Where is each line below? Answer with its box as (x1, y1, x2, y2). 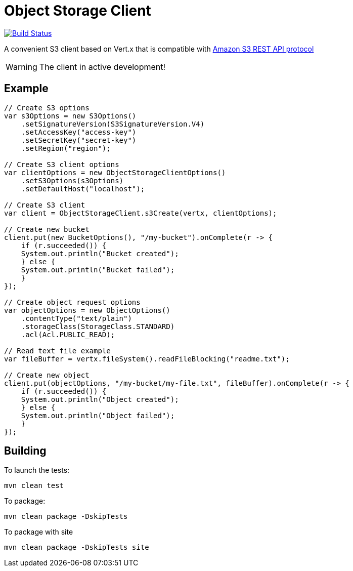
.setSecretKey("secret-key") (21, 136, 137, 144)
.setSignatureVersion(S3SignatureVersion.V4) (21, 119, 205, 128)
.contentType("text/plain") (21, 314, 132, 322)
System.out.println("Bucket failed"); (21, 265, 175, 274)
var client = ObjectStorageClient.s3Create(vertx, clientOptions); (4, 209, 277, 217)
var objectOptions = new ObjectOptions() (4, 306, 170, 314)
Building (4, 444, 47, 458)
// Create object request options (4, 298, 141, 306)
